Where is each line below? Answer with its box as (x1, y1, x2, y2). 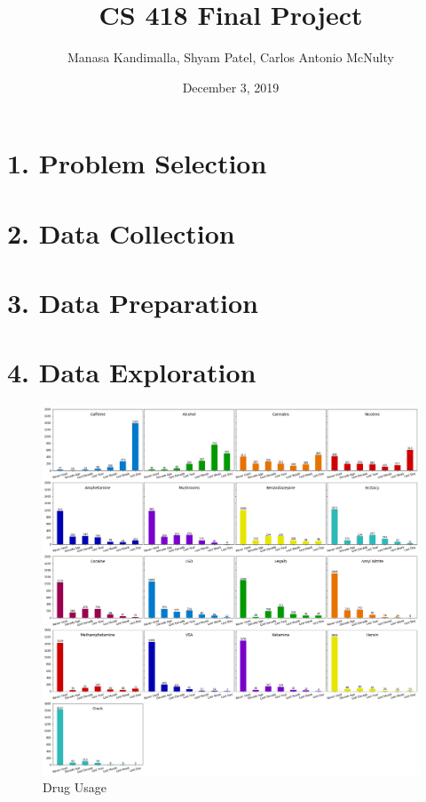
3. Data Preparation (7, 285, 258, 321)
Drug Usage (43, 778, 106, 797)
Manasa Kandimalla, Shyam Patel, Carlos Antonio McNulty (67, 48, 394, 67)
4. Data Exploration (7, 354, 256, 390)
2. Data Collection (7, 214, 235, 251)
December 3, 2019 (182, 77, 280, 96)
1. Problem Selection (7, 145, 267, 181)
